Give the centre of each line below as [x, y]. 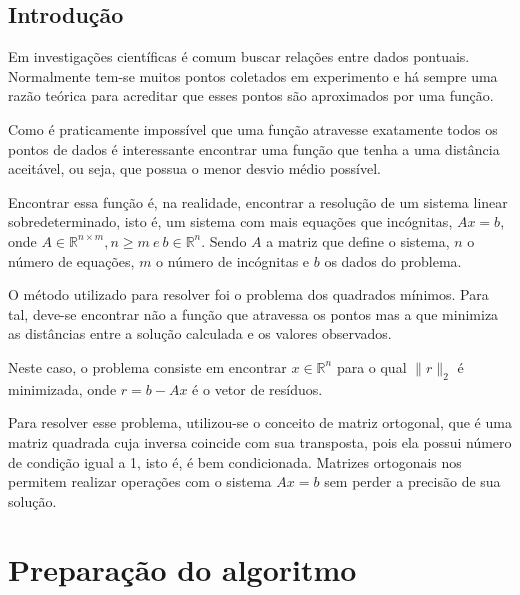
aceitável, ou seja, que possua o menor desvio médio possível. [195, 168]
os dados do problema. [393, 260]
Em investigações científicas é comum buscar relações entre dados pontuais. [239, 56]
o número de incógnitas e [233, 260]
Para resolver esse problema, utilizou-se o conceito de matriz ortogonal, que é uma [260, 422]
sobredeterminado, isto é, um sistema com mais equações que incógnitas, [230, 221]
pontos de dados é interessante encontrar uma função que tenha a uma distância [254, 148]
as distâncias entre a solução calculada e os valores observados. [200, 333]
